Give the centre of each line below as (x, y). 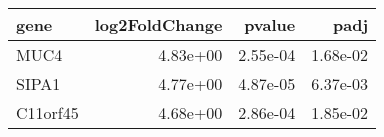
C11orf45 (47, 112)
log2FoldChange (158, 24)
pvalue (270, 24)
